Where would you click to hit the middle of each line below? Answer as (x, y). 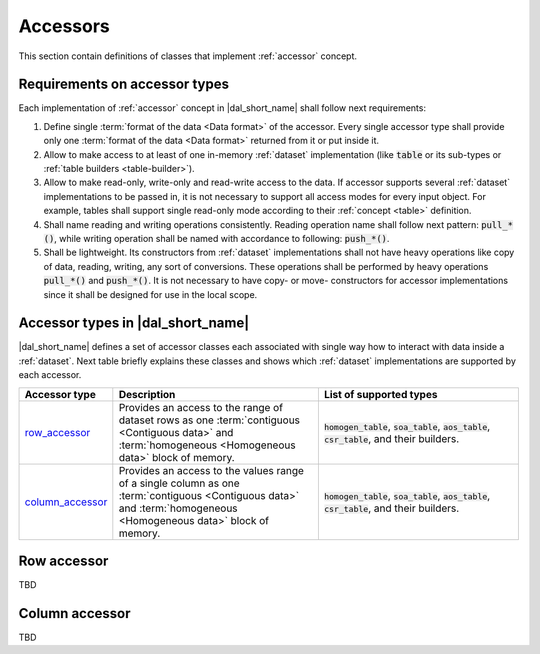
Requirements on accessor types (124, 84)
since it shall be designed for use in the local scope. (150, 294)
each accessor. (50, 375)
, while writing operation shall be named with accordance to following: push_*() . (221, 238)
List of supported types (380, 394)
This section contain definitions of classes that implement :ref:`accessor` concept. (188, 56)
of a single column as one (179, 483)
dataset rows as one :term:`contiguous (209, 420)
